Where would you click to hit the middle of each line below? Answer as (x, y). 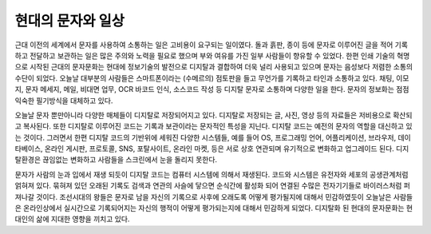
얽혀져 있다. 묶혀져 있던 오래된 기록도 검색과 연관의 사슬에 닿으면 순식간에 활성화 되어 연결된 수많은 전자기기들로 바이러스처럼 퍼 (213, 186)
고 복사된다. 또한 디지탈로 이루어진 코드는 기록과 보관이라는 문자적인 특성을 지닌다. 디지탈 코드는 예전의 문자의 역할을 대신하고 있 (214, 126)
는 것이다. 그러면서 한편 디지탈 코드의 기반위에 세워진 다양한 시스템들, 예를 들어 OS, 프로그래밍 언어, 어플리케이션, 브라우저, (206, 137)
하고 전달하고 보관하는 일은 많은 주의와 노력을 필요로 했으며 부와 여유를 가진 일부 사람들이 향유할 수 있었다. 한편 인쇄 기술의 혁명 (212, 55)
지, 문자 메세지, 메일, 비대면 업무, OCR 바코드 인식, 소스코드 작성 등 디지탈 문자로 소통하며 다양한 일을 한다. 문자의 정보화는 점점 (212, 89)
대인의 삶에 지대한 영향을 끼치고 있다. (72, 219)
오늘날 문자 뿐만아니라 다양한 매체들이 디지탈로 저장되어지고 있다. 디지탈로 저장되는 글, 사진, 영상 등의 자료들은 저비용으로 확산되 (214, 115)
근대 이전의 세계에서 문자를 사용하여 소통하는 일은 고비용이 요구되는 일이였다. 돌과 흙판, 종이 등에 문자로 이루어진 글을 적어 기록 (212, 45)
